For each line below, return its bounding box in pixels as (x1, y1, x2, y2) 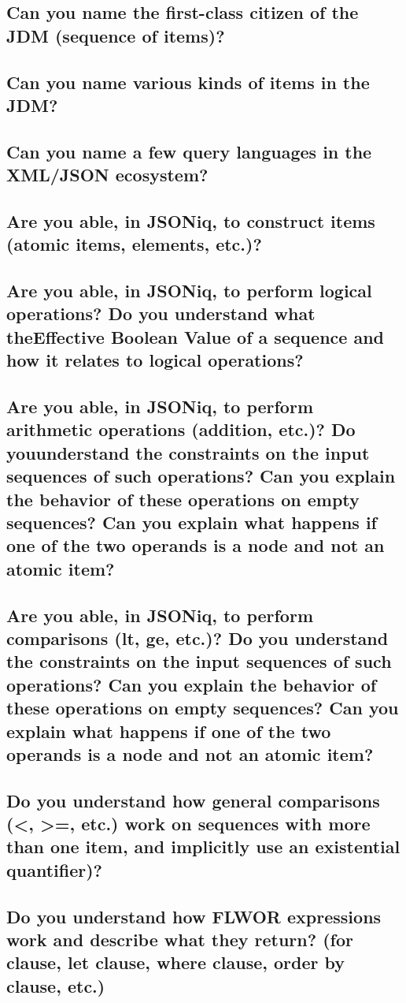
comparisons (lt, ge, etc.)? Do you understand (6, 625, 389, 650)
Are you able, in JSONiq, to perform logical (6, 278, 372, 303)
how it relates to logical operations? (6, 348, 304, 372)
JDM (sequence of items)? (6, 23, 225, 47)
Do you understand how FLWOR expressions (6, 904, 382, 928)
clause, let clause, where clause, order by (6, 950, 345, 975)
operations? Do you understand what (6, 301, 316, 326)
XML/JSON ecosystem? (6, 162, 209, 187)
